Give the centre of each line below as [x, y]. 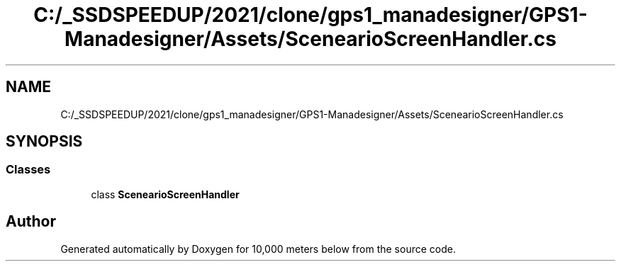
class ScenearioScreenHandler [165, 194]
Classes [28, 170]
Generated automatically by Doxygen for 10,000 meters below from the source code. [258, 249]
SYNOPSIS [44, 142]
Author [31, 222]
